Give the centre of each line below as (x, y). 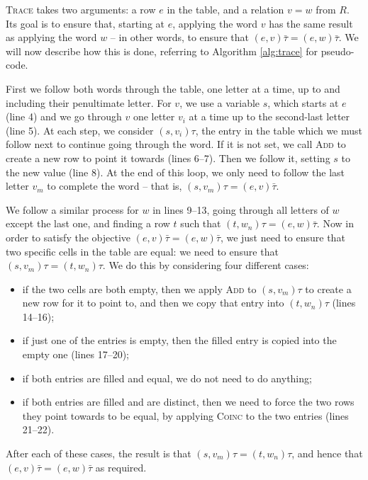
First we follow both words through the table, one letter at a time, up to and (173, 88)
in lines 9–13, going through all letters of (241, 209)
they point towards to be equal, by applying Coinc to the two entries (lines (185, 415)
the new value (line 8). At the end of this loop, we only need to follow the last (175, 172)
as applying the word (51, 37)
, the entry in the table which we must (279, 130)
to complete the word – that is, (115, 186)
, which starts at (303, 102)
